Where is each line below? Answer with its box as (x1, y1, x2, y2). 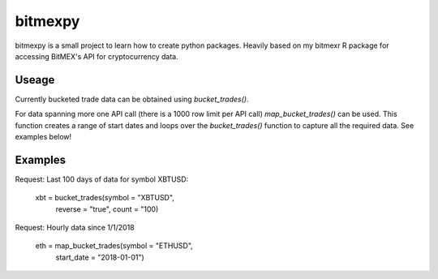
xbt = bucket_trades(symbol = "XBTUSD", (35, 193, 174, 203)
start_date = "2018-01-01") (55, 252, 145, 262)
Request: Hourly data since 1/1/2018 (15, 223, 135, 233)
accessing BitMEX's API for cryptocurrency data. (15, 51, 178, 61)
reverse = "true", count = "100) (55, 204, 159, 214)
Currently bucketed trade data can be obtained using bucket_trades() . (15, 94, 249, 104)
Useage (15, 73, 55, 87)
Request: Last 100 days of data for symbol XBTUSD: (15, 174, 189, 184)
